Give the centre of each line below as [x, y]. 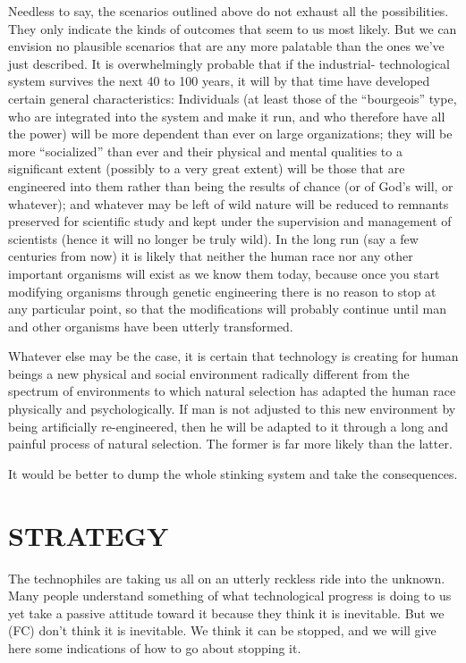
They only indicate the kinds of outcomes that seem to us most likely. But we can [233, 28]
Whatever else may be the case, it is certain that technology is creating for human [233, 356]
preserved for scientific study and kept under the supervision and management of [230, 221]
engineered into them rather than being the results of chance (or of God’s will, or [231, 185]
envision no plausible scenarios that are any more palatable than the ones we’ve [226, 46]
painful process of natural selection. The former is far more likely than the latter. [230, 444]
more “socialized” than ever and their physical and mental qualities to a [205, 151]
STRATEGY [89, 535]
